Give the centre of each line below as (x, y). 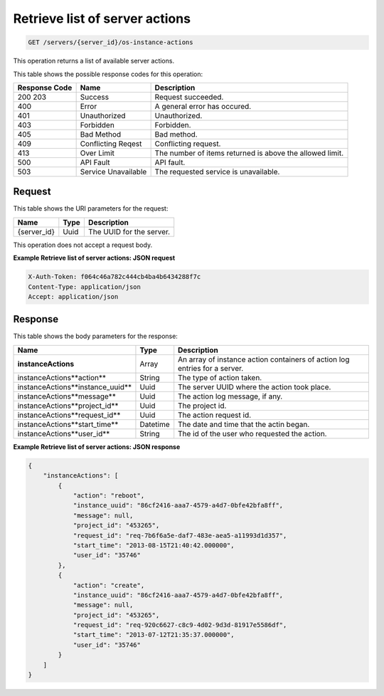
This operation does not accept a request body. (83, 245)
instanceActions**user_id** (64, 433)
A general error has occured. (203, 106)
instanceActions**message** (67, 396)
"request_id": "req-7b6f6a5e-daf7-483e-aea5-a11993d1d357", (180, 535)
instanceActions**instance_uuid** (74, 386)
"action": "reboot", (109, 496)
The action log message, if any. (230, 396)
